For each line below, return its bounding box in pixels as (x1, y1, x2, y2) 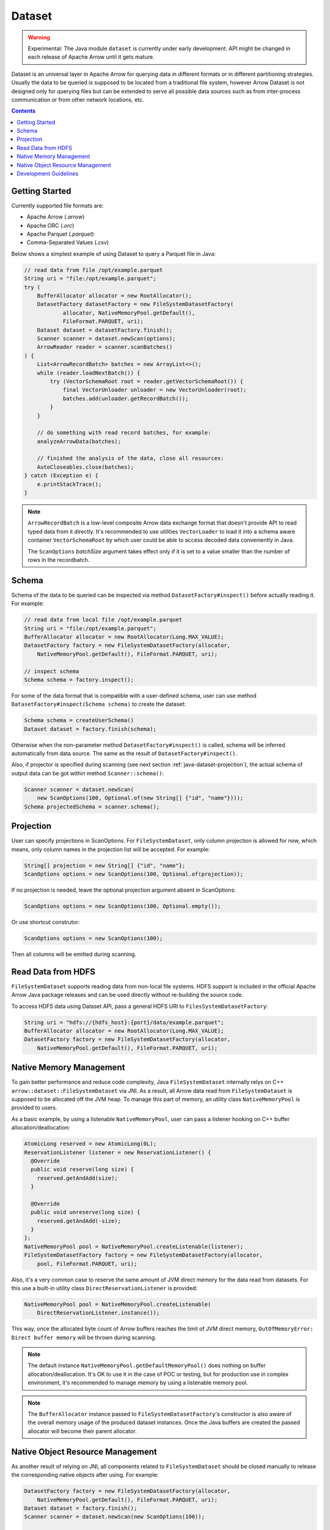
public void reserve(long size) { (31, 1166, 134, 1173)
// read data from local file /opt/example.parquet (24, 616, 183, 624)
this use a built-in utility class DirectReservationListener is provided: (11, 1284, 198, 1291)
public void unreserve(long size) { (31, 1209, 141, 1216)
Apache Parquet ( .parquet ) (26, 230, 94, 238)
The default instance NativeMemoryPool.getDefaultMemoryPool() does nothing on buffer (28, 1362, 266, 1369)
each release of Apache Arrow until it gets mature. (28, 53, 155, 61)
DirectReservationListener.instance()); (37, 1310, 160, 1316)
